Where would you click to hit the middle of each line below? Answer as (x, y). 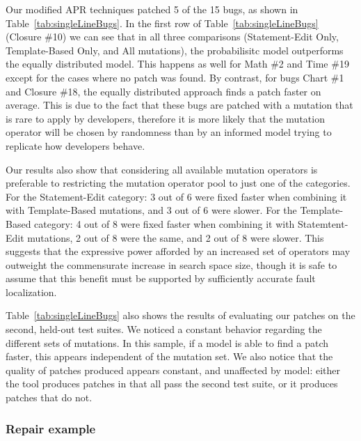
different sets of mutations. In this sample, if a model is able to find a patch (167, 342)
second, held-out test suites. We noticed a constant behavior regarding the (164, 329)
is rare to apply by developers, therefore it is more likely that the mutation (165, 118)
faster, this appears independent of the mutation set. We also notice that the (169, 356)
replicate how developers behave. (75, 145)
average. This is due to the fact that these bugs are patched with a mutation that (179, 105)
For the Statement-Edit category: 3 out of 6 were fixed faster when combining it (176, 196)
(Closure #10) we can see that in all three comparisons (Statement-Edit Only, (172, 37)
